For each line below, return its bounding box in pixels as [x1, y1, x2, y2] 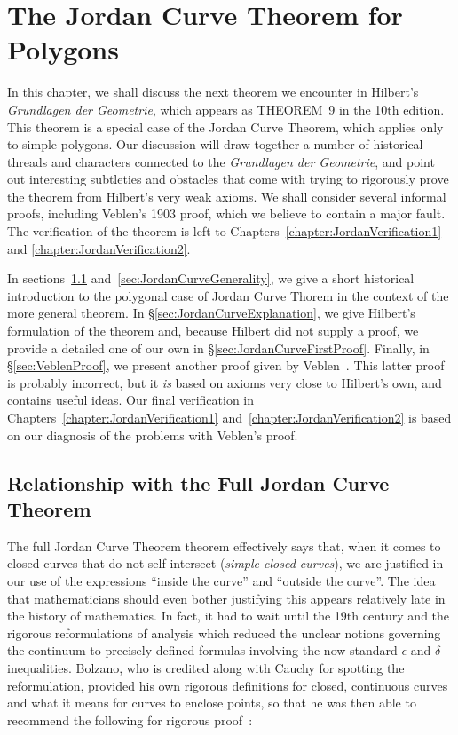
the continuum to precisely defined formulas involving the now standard [7, 641, 398, 660]
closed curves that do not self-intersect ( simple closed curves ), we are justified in [7, 554, 444, 573]
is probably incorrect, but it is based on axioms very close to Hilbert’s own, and [7, 373, 442, 391]
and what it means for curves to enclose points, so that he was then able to [7, 693, 416, 712]
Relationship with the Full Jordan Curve [7, 469, 390, 496]
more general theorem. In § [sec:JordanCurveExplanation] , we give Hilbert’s [7, 304, 415, 322]
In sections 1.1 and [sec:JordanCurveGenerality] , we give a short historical [7, 269, 415, 288]
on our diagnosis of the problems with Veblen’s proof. [7, 425, 298, 444]
